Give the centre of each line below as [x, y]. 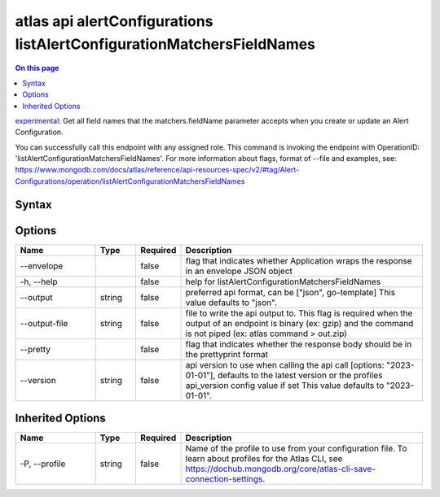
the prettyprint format [227, 354]
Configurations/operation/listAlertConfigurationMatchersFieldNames [130, 181]
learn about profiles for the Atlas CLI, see [264, 459]
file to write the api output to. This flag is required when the [299, 313]
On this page [37, 68]
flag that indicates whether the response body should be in [299, 344]
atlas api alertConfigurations [114, 21]
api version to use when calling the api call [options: [285, 364]
